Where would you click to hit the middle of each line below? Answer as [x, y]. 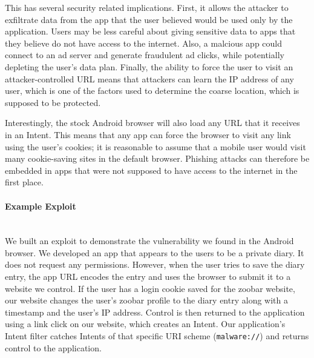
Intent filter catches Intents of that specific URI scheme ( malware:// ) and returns [157, 336]
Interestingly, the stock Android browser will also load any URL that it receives [152, 123]
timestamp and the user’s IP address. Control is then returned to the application [155, 312]
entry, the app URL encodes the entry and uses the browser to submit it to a [148, 277]
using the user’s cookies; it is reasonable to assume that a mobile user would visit [155, 146]
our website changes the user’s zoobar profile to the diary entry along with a [146, 300]
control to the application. [53, 347]
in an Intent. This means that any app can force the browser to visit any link [148, 134]
